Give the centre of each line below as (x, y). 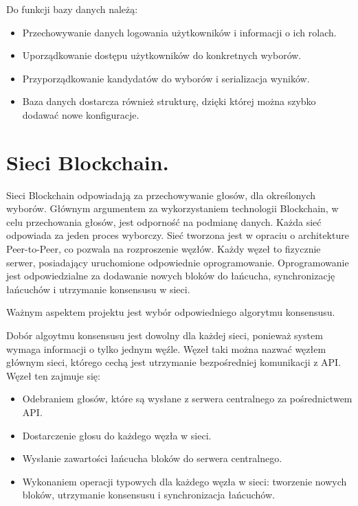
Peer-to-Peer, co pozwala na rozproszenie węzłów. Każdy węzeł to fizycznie (164, 249)
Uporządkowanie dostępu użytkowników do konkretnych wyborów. (162, 55)
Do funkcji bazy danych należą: (72, 9)
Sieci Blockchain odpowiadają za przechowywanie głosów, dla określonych (161, 195)
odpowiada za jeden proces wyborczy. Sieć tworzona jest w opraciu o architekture (178, 235)
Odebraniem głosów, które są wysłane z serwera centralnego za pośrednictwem (187, 399)
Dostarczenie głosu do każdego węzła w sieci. (117, 435)
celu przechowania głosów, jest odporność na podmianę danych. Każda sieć (164, 221)
